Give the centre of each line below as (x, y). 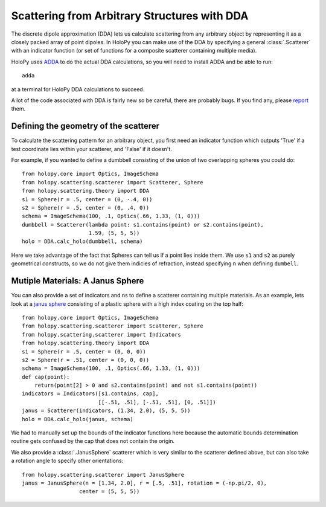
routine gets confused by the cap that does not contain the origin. (93, 441)
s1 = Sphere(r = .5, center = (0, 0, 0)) (84, 351)
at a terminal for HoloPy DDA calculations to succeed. (78, 89)
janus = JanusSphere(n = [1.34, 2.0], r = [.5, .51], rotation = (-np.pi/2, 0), (145, 483)
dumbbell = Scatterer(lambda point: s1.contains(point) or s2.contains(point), (143, 224)
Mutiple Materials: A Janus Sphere (78, 281)
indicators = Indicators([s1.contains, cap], (91, 394)
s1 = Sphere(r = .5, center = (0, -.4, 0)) (87, 199)
